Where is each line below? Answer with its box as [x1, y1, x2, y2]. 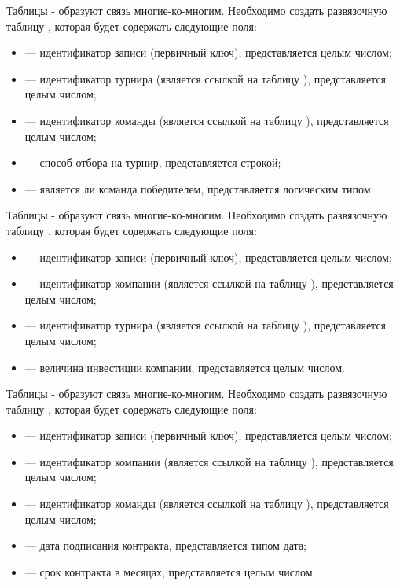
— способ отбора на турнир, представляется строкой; [24, 154, 281, 171]
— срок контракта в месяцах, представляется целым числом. [24, 563, 316, 579]
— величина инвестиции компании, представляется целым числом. [24, 359, 345, 375]
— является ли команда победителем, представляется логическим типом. [24, 180, 374, 197]
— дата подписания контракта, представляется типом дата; [24, 537, 306, 554]
